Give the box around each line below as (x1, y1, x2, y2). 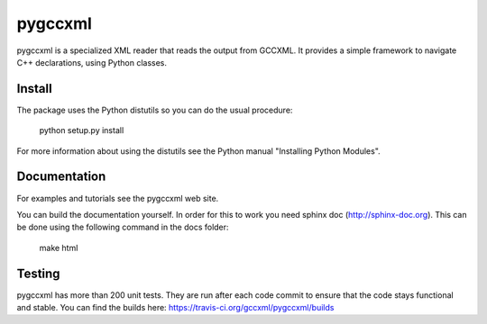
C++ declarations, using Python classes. (16, 57, 167, 67)
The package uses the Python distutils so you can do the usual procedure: (16, 104, 293, 115)
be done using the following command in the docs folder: (16, 221, 229, 233)
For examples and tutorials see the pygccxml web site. (16, 193, 219, 203)
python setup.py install (39, 125, 124, 136)
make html (39, 242, 78, 253)
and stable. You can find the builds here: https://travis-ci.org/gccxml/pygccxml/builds (16, 302, 335, 312)
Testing (16, 265, 60, 281)
